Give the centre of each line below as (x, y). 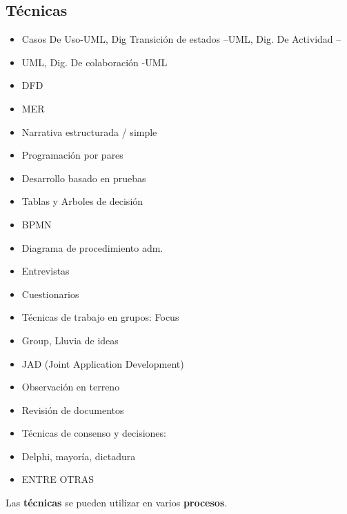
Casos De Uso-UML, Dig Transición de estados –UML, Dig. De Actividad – (181, 39)
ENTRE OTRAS (58, 479)
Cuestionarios (50, 294)
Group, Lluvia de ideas (70, 340)
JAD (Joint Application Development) (103, 363)
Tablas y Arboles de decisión (82, 201)
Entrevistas (46, 271)
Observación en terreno (71, 387)
